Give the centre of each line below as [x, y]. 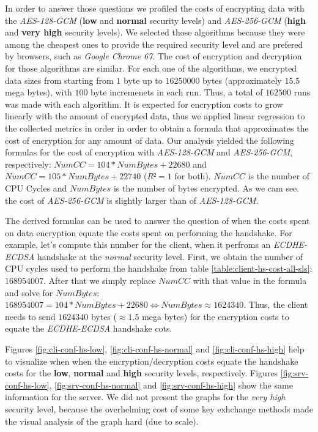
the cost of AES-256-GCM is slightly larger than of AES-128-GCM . [132, 200]
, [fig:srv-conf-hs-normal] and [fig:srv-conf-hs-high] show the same [171, 385]
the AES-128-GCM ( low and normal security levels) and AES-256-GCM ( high [155, 20]
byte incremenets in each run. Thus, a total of [177, 92]
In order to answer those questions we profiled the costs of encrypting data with [155, 8]
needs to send [30, 316]
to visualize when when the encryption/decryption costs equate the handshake [152, 361]
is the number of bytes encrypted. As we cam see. [206, 188]
